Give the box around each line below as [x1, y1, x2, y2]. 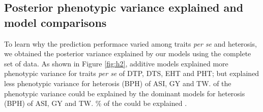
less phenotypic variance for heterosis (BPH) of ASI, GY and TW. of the [4, 78, 231, 88]
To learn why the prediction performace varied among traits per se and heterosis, [4, 38, 257, 49]
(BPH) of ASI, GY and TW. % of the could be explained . [4, 98, 187, 108]
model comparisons [4, 14, 107, 30]
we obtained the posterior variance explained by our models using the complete [4, 48, 251, 59]
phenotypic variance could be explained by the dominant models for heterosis [4, 88, 245, 98]
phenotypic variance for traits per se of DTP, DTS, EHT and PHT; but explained [4, 68, 259, 79]
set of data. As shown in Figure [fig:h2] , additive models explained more [4, 58, 228, 68]
